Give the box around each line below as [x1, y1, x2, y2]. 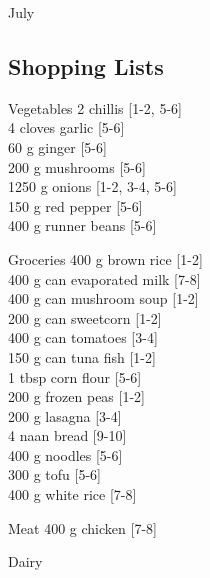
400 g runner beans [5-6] [8, 215, 157, 236]
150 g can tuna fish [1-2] [8, 346, 156, 367]
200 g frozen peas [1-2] [8, 386, 145, 407]
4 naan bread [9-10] [8, 425, 127, 446]
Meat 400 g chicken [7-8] [8, 517, 157, 538]
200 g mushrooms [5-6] [8, 156, 146, 177]
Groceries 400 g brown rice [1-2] [8, 248, 203, 269]
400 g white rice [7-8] [8, 484, 137, 505]
